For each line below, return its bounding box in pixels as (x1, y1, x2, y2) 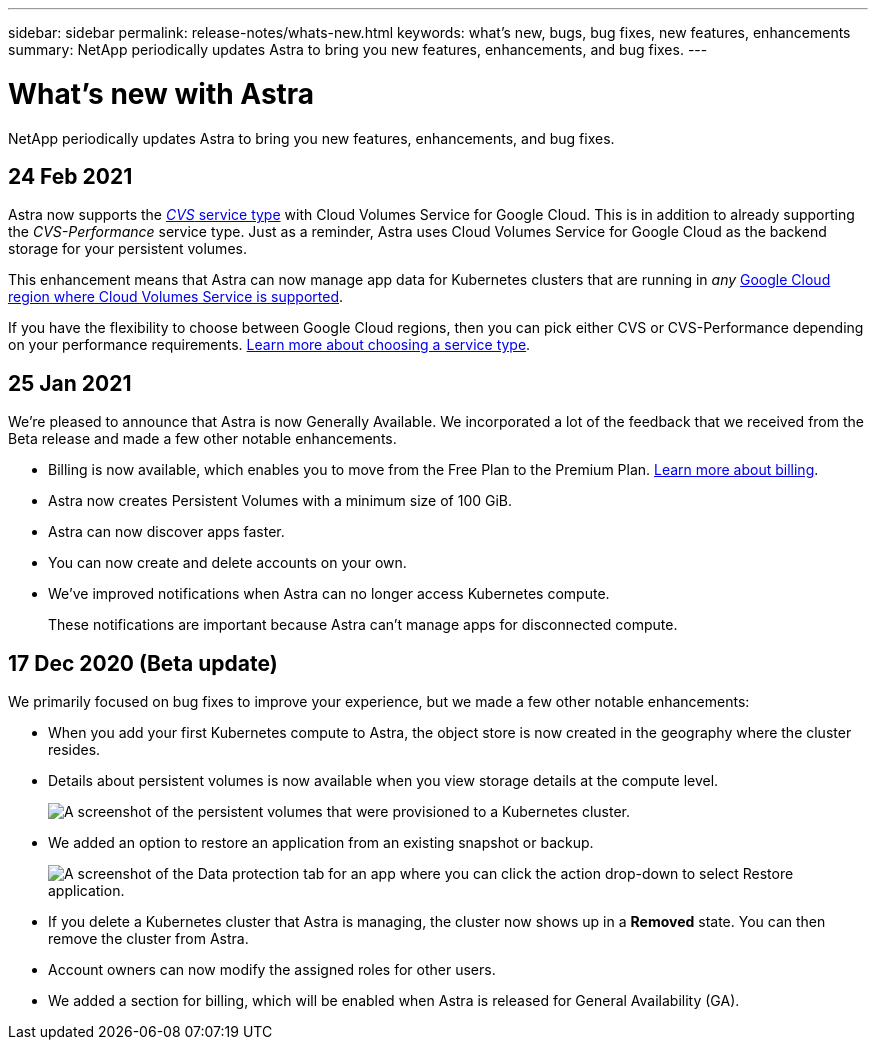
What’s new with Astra (8, 76, 315, 111)
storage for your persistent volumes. (8, 240, 247, 258)
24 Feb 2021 (8, 163, 133, 189)
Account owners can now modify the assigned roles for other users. (48, 961, 496, 979)
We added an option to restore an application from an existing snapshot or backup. (48, 834, 594, 852)
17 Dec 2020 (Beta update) (8, 650, 278, 676)
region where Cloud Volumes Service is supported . (8, 288, 344, 306)
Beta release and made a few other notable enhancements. (8, 430, 397, 448)
